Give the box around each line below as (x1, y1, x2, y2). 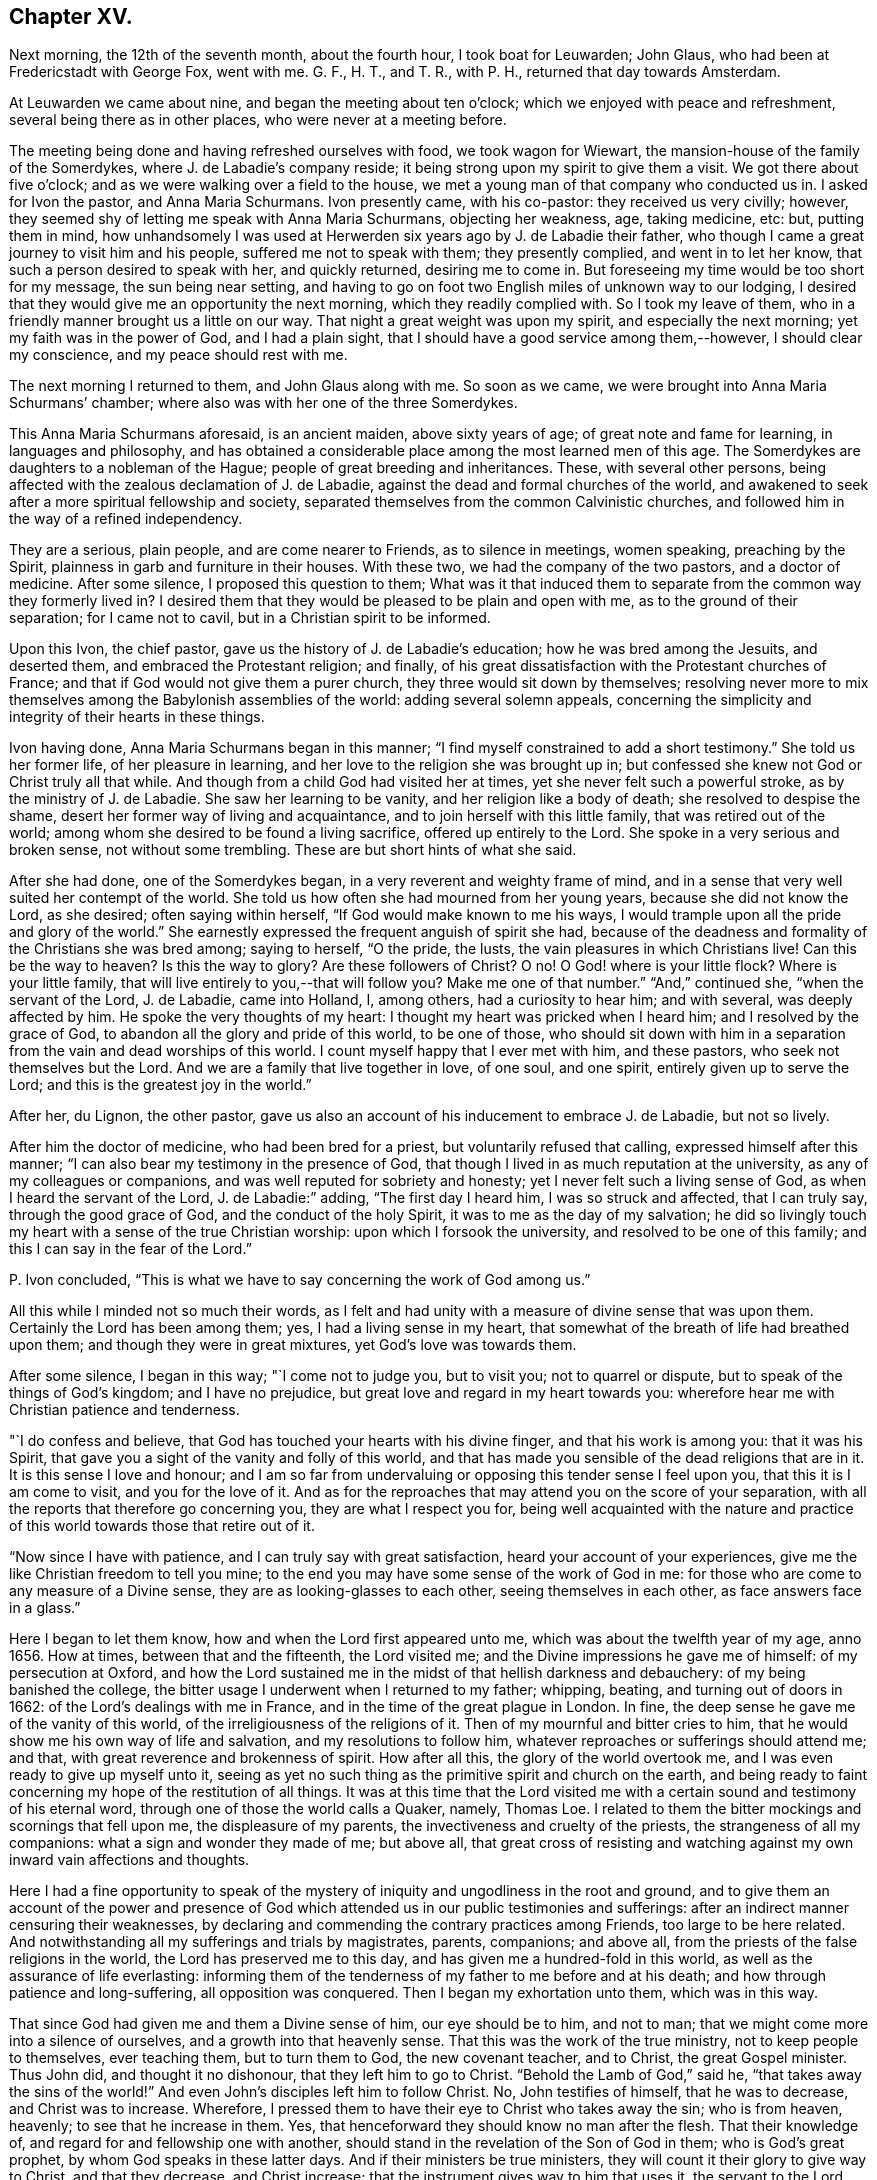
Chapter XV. (9, 4, 133, 29)
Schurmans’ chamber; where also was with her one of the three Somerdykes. (9, 394, 518, 412)
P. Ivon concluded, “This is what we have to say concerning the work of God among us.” (9, 1271, 591, 1289)
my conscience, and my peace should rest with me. (9, 346, 348, 364)
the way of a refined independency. (9, 510, 243, 528)
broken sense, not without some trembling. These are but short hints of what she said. (9, 841, 577, 859)
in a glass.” (9, 1599, 81, 1617)
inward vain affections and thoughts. (9, 1851, 250, 1869)
